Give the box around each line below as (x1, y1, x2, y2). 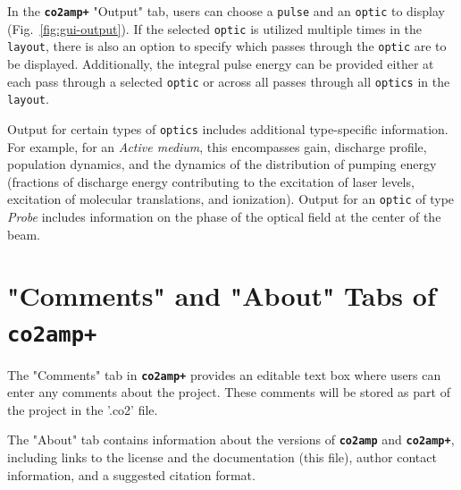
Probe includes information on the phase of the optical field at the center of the (7, 207, 441, 225)
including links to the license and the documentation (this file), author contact (7, 448, 437, 467)
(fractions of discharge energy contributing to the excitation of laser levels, (7, 172, 415, 190)
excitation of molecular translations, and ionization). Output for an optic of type (7, 190, 455, 208)
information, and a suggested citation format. (7, 465, 256, 484)
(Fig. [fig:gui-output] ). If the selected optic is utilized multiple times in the (7, 19, 423, 38)
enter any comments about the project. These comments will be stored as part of (7, 383, 450, 401)
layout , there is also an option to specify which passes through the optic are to (7, 37, 447, 55)
